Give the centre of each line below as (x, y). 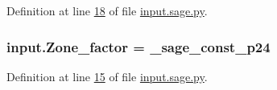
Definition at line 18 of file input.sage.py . (107, 10)
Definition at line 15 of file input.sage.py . (107, 76)
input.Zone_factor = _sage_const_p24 (138, 46)
